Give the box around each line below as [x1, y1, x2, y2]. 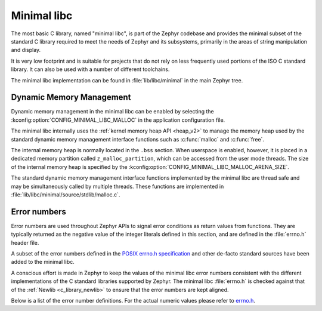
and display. [11, 47, 41, 54]
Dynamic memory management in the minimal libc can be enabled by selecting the [11, 108, 214, 115]
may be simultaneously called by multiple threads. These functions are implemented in [11, 183, 224, 190]
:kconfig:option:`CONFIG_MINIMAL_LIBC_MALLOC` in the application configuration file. [11, 116, 225, 124]
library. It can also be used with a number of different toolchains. [11, 66, 170, 73]
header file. [11, 239, 39, 246]
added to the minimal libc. [11, 258, 75, 266]
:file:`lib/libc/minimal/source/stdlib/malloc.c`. [11, 191, 120, 198]
